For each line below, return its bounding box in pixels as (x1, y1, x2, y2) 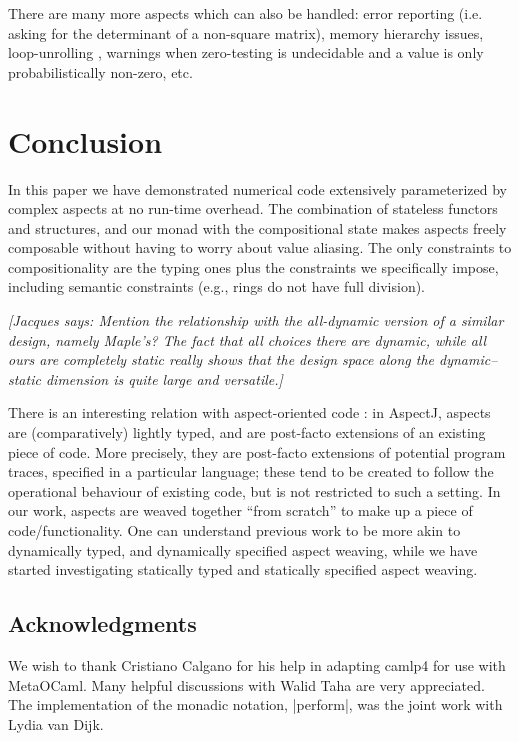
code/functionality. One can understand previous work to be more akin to (8, 520, 461, 540)
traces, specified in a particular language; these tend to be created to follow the (8, 461, 494, 482)
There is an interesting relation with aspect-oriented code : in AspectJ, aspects (8, 402, 491, 423)
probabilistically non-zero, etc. (8, 61, 193, 82)
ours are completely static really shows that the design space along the (8, 349, 435, 370)
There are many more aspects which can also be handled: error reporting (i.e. (8, 3, 483, 23)
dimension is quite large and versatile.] (45, 368, 283, 389)
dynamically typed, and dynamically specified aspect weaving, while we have (8, 539, 478, 560)
